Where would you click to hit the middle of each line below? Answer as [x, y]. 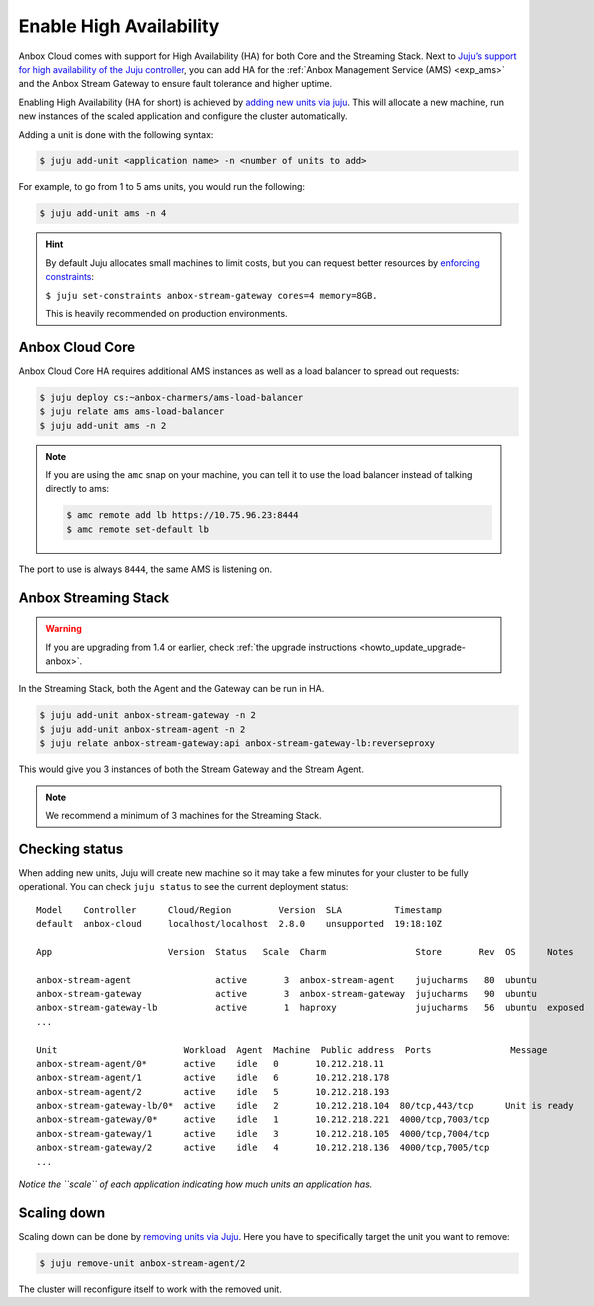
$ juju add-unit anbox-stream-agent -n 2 [142, 729]
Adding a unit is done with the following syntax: [116, 134]
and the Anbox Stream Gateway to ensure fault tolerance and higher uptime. [175, 84]
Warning [63, 629]
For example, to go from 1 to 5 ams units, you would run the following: [161, 187]
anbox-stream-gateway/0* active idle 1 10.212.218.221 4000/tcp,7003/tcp [263, 1119]
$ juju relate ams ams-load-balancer [132, 411]
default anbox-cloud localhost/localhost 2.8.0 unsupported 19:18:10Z [239, 923]
